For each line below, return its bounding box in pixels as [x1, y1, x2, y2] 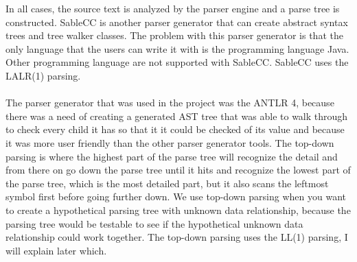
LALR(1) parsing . [5, 68, 81, 82]
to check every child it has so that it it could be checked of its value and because [5, 122, 345, 136]
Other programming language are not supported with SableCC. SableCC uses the [5, 55, 349, 69]
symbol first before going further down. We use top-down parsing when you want [5, 189, 346, 204]
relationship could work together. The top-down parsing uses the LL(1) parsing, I [5, 230, 348, 244]
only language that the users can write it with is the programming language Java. [5, 41, 349, 56]
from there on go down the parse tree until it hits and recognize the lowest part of [5, 163, 351, 177]
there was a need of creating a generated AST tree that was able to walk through [5, 108, 348, 123]
